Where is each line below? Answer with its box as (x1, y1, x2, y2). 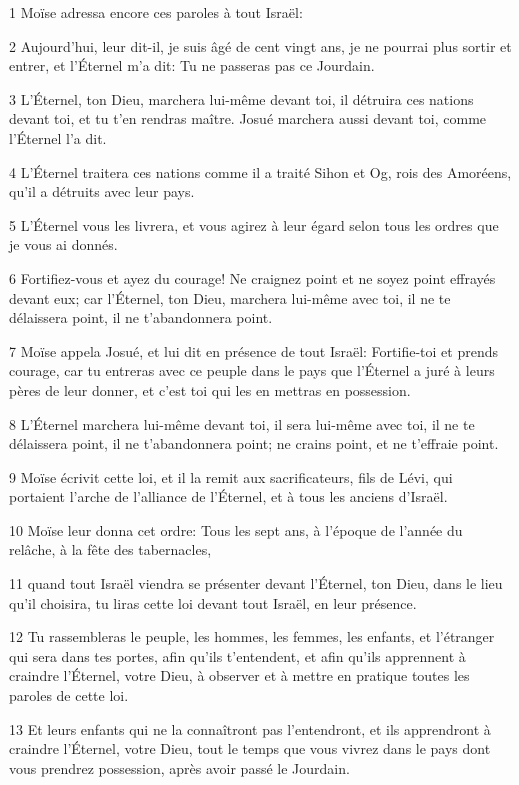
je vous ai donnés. (9, 234, 118, 255)
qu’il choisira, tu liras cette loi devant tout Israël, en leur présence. (9, 592, 417, 613)
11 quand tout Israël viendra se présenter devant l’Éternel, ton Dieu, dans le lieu (9, 573, 503, 594)
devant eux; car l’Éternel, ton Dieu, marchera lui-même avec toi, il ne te (9, 287, 451, 308)
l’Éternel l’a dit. (9, 127, 107, 148)
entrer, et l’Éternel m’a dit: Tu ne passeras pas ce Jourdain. (9, 55, 375, 76)
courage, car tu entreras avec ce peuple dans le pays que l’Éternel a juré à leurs (9, 360, 495, 381)
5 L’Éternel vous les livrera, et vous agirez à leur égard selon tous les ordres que (9, 214, 499, 235)
